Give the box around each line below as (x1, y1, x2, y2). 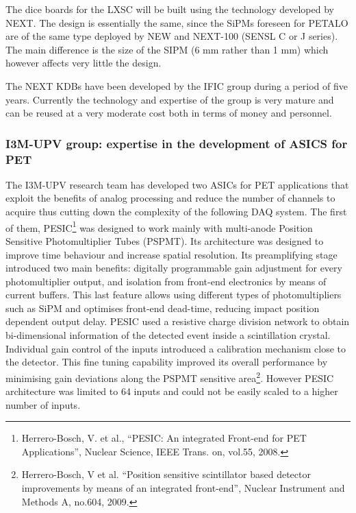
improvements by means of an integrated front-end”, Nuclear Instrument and (21, 481, 345, 495)
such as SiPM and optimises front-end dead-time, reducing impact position (5, 300, 320, 315)
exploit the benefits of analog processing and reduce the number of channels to (5, 191, 335, 205)
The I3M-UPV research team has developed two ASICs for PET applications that (5, 177, 349, 191)
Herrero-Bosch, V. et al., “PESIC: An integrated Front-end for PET (21, 431, 307, 445)
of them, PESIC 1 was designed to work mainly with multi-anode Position (5, 218, 313, 235)
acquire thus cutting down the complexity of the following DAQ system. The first (5, 204, 347, 219)
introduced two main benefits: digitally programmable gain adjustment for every (5, 261, 342, 275)
